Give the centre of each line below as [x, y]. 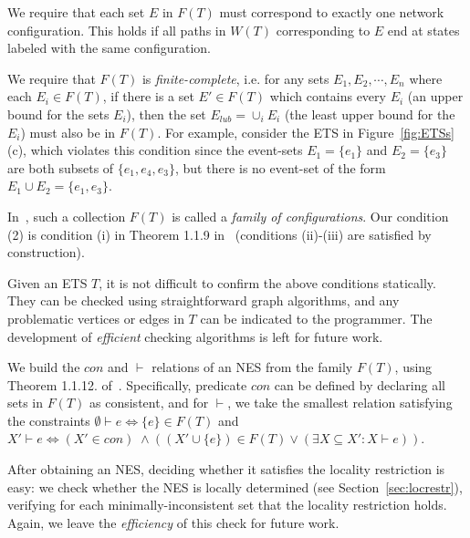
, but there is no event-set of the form [280, 167]
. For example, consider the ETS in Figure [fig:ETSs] [306, 132]
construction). [46, 252]
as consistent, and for [149, 403]
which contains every [328, 96]
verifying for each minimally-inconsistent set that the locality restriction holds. [227, 505]
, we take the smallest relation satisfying [340, 403]
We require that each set [76, 12]
